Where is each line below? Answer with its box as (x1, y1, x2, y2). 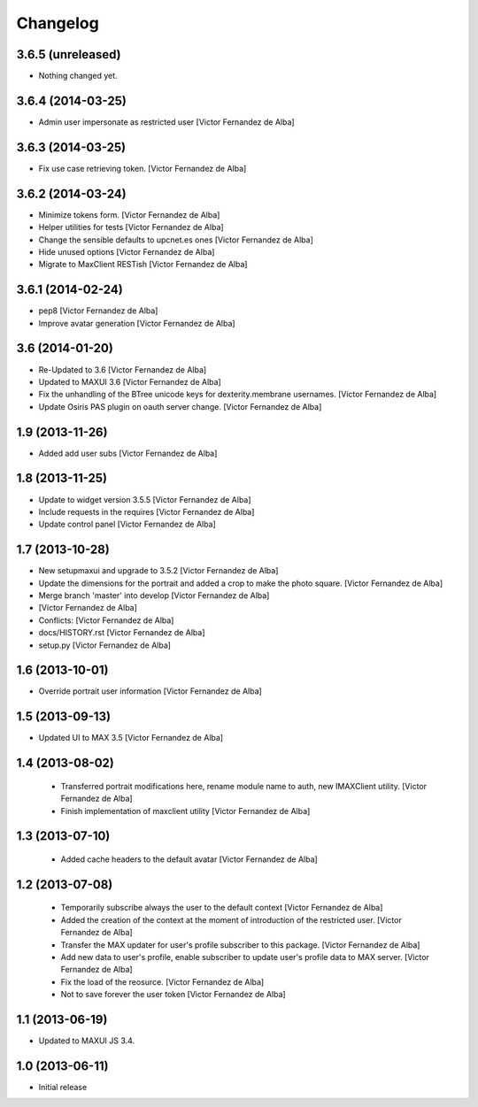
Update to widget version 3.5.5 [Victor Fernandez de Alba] (38, 494, 251, 504)
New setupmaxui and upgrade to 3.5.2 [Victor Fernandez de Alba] (38, 565, 279, 576)
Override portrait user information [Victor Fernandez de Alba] (38, 686, 263, 696)
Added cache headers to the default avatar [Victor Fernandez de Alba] (60, 854, 318, 865)
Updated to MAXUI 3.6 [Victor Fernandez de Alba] (38, 376, 221, 387)
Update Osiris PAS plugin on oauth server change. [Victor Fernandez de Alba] (38, 401, 322, 411)
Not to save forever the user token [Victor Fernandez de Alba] (60, 989, 287, 1000)
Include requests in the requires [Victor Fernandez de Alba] (38, 506, 255, 517)
